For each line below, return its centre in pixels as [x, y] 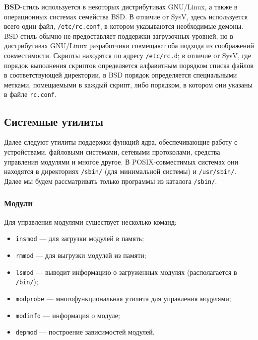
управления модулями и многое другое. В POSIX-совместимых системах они [121, 161]
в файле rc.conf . [30, 94]
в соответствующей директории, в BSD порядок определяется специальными [121, 75]
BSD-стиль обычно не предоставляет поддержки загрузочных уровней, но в [119, 36]
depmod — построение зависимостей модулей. [85, 332]
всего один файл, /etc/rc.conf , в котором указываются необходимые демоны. [124, 26]
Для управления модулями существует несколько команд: [90, 221]
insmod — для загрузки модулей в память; [80, 238]
